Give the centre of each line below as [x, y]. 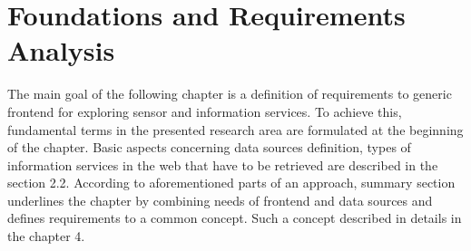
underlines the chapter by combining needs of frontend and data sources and [220, 200]
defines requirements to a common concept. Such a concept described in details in [235, 218]
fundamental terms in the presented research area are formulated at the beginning [235, 129]
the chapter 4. [46, 236]
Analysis [61, 50]
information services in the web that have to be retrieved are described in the [223, 164]
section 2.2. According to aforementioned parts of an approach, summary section [231, 183]
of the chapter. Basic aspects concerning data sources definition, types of [209, 147]
